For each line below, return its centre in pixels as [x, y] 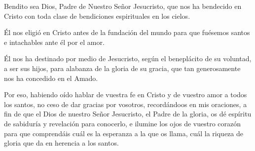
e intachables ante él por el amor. [54, 42]
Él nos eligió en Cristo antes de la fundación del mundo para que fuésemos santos [127, 32]
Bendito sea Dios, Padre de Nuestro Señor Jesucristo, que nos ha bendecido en [123, 6]
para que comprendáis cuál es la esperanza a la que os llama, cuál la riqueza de [124, 133]
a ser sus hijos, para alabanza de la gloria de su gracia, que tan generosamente [122, 68]
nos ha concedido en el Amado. [51, 78]
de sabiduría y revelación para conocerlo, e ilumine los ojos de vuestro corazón [123, 123]
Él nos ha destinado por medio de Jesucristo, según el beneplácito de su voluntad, [128, 58]
